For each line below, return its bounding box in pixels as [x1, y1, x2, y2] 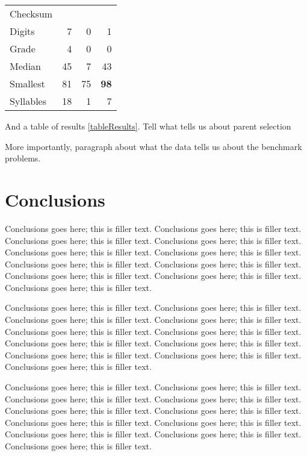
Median [10, 59, 42, 73]
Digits [10, 24, 35, 38]
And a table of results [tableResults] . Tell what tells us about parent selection [5, 120, 291, 132]
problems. [5, 152, 41, 164]
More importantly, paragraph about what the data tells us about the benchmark [5, 140, 302, 152]
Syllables [10, 94, 46, 108]
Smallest [10, 77, 45, 90]
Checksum [10, 7, 53, 20]
